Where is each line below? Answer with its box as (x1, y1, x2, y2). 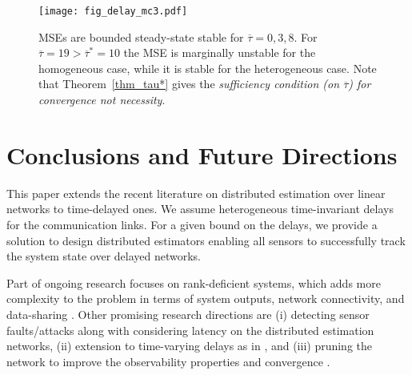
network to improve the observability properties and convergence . (6, 353, 330, 369)
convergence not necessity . (38, 91, 166, 108)
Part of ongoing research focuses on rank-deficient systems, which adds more (6, 274, 381, 291)
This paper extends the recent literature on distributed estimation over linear (6, 184, 386, 201)
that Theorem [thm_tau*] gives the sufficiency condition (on (38, 75, 340, 92)
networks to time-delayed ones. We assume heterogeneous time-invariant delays (6, 200, 394, 217)
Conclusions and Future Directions (6, 138, 398, 171)
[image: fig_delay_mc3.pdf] (38, 6, 188, 17)
